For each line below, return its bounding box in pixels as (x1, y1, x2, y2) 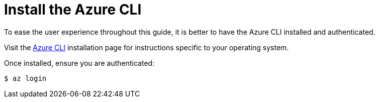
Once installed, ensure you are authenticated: (4, 58, 155, 67)
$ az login (4, 74, 47, 82)
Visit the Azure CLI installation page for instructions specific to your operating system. (4, 43, 289, 52)
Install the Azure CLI (4, 1, 142, 18)
